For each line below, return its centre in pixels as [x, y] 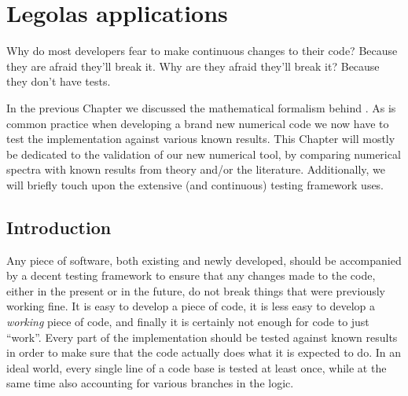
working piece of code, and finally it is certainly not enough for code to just [188, 322]
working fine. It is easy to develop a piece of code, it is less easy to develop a [191, 306]
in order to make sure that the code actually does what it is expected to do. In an [204, 352]
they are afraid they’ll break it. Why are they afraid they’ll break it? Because [193, 66]
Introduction [59, 227]
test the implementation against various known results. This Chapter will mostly [201, 139]
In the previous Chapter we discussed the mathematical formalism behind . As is [201, 107]
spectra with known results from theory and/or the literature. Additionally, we [196, 169]
